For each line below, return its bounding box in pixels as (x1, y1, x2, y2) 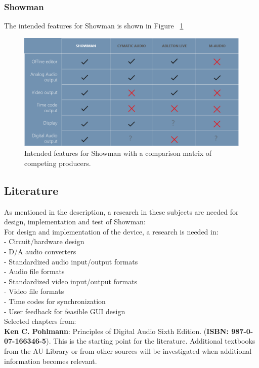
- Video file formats (4, 286, 64, 296)
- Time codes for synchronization (4, 295, 106, 306)
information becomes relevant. (4, 355, 97, 366)
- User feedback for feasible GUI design (4, 306, 125, 316)
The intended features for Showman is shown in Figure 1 (4, 20, 184, 31)
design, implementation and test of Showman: (4, 216, 146, 227)
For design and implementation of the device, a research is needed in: (4, 226, 219, 237)
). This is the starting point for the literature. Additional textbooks (46, 336, 255, 346)
